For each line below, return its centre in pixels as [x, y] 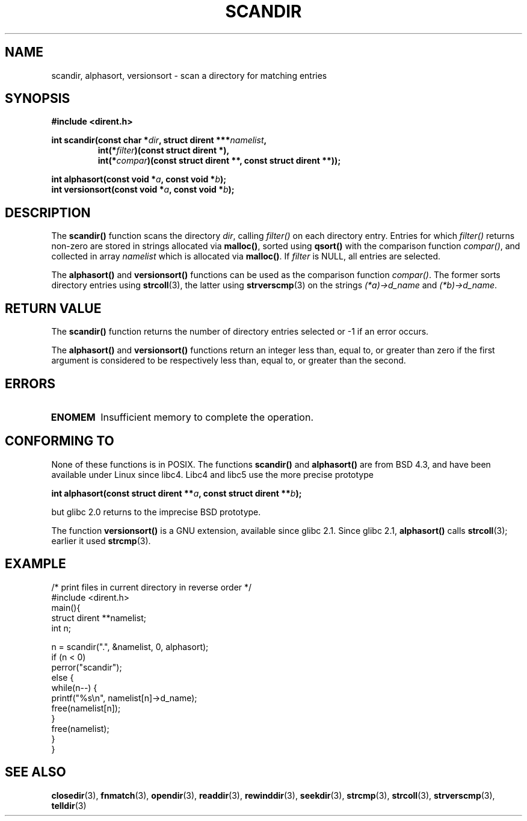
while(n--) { [74, 687]
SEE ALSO [35, 772]
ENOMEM [73, 417]
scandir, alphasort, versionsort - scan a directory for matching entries [189, 75]
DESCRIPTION [48, 212]
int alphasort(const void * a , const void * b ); [139, 179]
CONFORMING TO [60, 441]
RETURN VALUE [53, 308]
